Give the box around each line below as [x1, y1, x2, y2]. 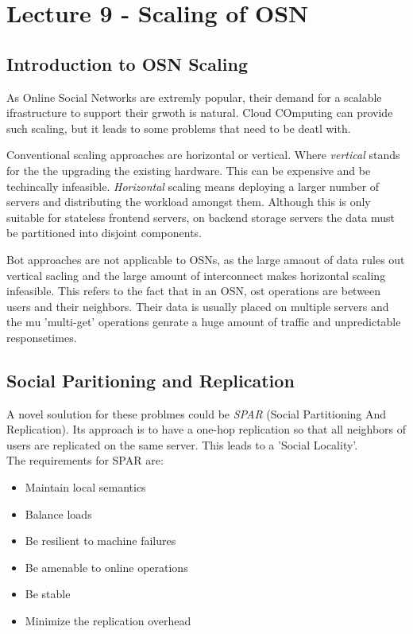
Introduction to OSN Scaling [6, 51, 248, 76]
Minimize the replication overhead [25, 613, 191, 629]
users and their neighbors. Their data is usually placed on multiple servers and [6, 298, 389, 314]
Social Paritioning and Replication [6, 368, 295, 392]
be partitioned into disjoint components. [6, 224, 203, 241]
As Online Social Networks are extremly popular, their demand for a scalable [6, 88, 382, 105]
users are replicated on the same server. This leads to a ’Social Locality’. [6, 436, 358, 453]
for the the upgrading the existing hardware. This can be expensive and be [6, 161, 371, 178]
